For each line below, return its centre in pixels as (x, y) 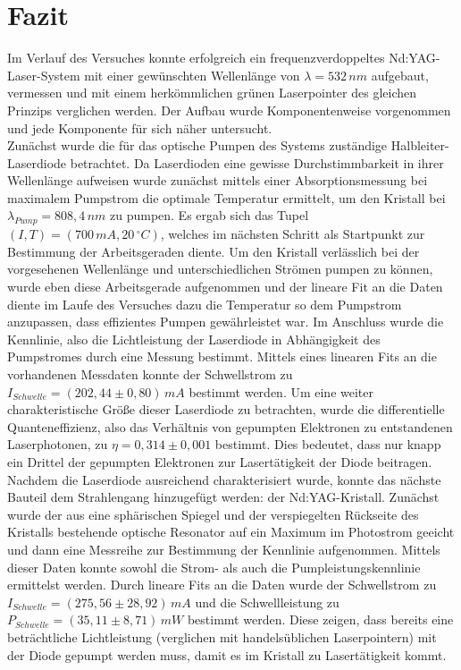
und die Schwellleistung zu (267, 602)
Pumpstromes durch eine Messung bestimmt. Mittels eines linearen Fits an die (222, 356)
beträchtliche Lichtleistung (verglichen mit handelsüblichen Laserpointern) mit (222, 636)
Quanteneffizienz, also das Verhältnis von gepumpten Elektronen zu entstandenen (230, 426)
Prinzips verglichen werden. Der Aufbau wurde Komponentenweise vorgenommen (229, 110)
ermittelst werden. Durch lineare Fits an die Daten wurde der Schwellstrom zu (222, 585)
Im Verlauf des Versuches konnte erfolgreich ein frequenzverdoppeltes (196, 58)
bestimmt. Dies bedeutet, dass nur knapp (328, 444)
